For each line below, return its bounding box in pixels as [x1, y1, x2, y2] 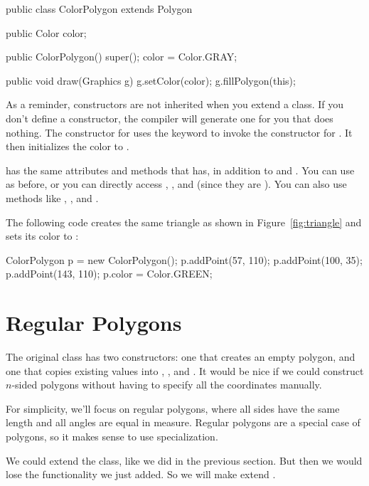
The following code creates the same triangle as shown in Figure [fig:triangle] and [6, 214, 362, 229]
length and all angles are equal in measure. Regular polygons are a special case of [6, 415, 360, 430]
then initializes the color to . [6, 139, 129, 154]
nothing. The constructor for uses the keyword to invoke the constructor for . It [6, 125, 353, 139]
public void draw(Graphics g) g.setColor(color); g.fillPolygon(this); [6, 73, 296, 88]
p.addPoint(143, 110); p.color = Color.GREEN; [6, 266, 213, 281]
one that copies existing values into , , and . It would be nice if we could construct [6, 363, 364, 378]
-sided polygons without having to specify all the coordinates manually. [11, 377, 322, 392]
